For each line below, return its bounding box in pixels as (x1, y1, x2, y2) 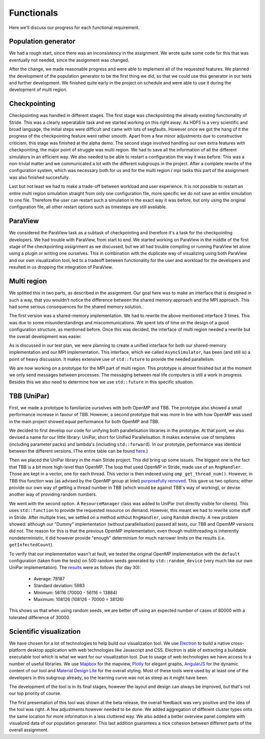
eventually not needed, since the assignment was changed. (9, 57, 130, 63)
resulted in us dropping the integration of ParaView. (9, 264, 113, 270)
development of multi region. (9, 86, 68, 93)
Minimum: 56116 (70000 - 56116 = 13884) (33, 590, 117, 596)
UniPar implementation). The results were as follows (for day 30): (9, 565, 141, 570)
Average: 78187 (33, 575, 65, 582)
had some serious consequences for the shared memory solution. (9, 304, 142, 310)
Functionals (9, 7, 58, 18)
